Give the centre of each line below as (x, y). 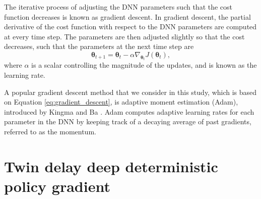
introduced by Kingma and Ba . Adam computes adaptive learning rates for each (129, 111)
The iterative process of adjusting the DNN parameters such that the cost (118, 7)
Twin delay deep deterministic (111, 166)
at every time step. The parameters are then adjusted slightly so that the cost (124, 36)
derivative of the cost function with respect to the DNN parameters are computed (130, 27)
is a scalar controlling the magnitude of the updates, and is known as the (144, 65)
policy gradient (57, 186)
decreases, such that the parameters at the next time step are (99, 46)
